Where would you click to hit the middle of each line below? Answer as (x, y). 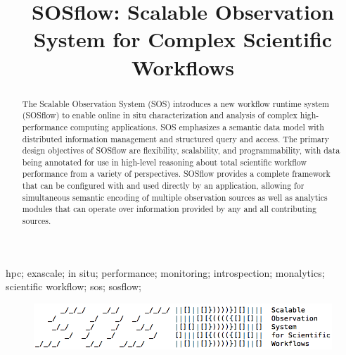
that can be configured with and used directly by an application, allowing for (163, 186)
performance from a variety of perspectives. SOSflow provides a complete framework (176, 174)
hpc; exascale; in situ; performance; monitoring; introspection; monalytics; (165, 272)
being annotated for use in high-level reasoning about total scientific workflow (165, 162)
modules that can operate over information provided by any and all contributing (169, 209)
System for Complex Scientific (183, 39)
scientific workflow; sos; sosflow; (73, 286)
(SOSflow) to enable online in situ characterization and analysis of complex (160, 115)
